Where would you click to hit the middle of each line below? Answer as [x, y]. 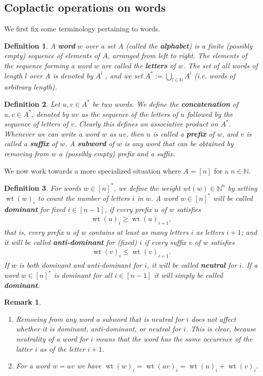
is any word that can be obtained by [179, 143]
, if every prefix [128, 209]
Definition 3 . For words [43, 187]
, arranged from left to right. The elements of [177, 55]
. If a [250, 264]
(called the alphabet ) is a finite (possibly [189, 45]
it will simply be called [189, 275]
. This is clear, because [221, 329]
